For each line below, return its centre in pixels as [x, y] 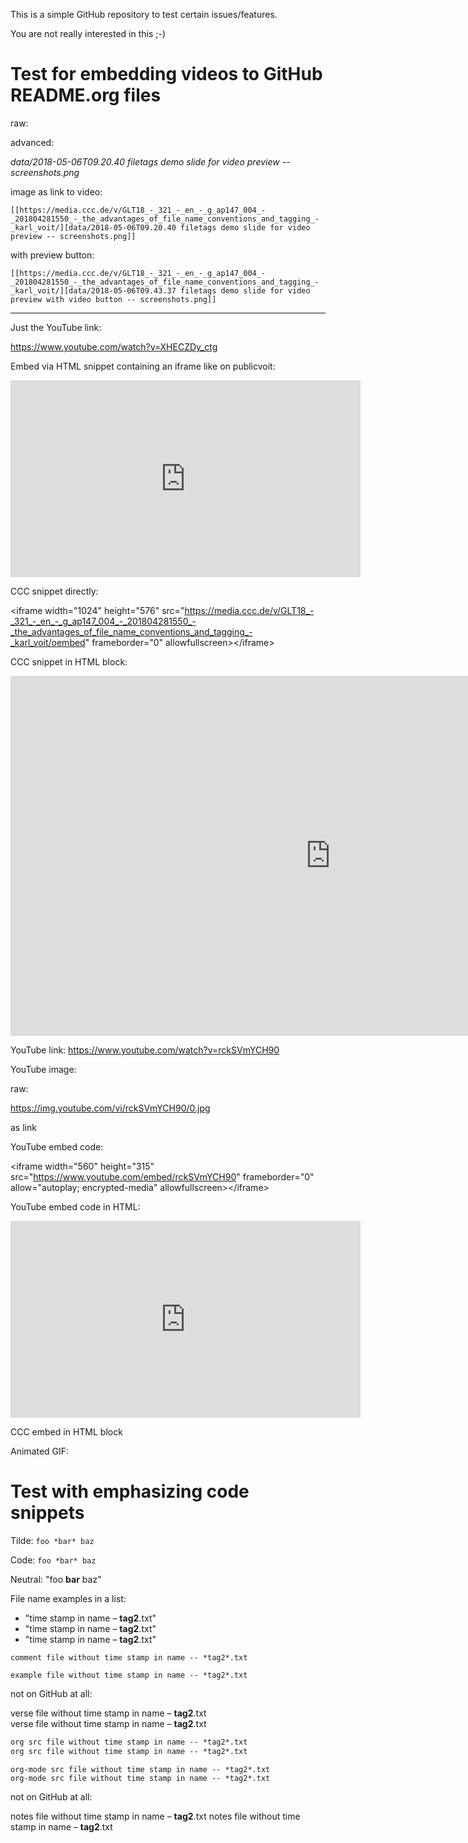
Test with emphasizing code [130, 1491]
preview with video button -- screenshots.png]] [113, 299]
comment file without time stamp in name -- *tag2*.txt [129, 1657]
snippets [47, 1513]
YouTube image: [43, 1069]
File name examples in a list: [68, 1598]
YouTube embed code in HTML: [75, 1206]
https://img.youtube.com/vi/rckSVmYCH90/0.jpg [110, 1108]
